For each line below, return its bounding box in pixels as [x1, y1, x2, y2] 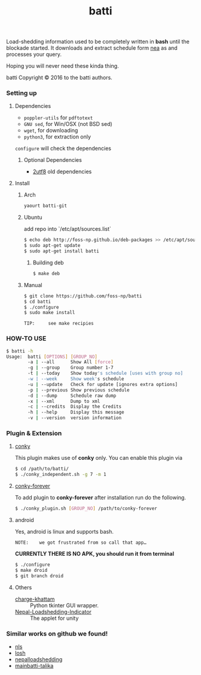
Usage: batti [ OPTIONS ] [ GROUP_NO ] [6, 354, 98, 360]
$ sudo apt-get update [23, 243, 81, 249]
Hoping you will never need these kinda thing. [6, 62, 119, 70]
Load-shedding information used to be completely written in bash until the [6, 38, 190, 46]
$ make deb [32, 270, 60, 276]
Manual [23, 281, 42, 288]
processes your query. [6, 51, 62, 58]
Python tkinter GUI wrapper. [29, 601, 99, 609]
